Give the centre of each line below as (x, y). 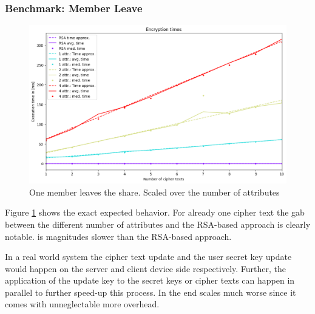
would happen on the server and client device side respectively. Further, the (146, 268)
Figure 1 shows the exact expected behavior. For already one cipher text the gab (155, 212)
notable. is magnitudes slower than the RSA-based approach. (118, 236)
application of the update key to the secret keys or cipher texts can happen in (150, 280)
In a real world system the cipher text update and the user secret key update (148, 257)
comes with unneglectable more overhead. (82, 304)
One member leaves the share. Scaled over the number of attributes (154, 192)
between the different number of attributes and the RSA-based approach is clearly (158, 224)
